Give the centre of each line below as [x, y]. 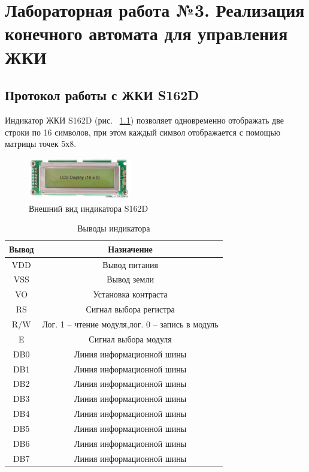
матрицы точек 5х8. [41, 144]
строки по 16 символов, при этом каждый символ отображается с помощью [143, 132]
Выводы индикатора [114, 228]
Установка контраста [130, 294]
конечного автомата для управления [146, 33]
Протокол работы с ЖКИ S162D [102, 95]
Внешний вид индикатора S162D [89, 208]
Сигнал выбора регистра [130, 309]
